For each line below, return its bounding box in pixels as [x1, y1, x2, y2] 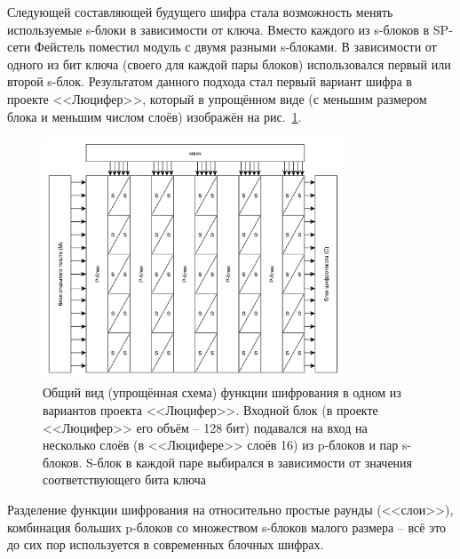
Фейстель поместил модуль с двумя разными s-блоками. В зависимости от [34, 37, 437, 56]
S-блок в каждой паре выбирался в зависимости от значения [86, 452, 413, 471]
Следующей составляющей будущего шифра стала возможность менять [7, 3, 393, 20]
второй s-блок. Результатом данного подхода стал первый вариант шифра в [7, 72, 412, 91]
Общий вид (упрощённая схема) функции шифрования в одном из [43, 383, 401, 402]
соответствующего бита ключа [43, 470, 206, 489]
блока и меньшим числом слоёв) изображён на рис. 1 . [7, 107, 302, 125]
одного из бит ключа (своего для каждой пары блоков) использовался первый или [7, 54, 451, 73]
